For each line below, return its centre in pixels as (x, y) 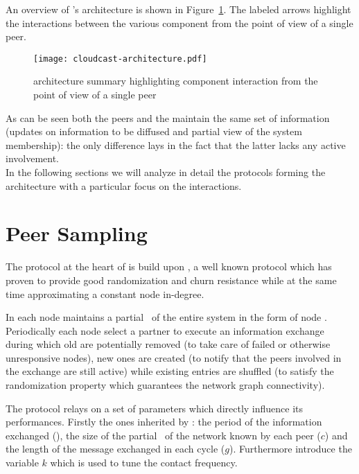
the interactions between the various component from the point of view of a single (179, 23)
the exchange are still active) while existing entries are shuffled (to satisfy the (170, 371)
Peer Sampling (77, 233)
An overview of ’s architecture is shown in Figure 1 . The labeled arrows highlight (178, 9)
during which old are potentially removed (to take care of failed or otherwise (168, 344)
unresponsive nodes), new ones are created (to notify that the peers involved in (174, 357)
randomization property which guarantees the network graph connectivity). (165, 385)
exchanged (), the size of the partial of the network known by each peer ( (163, 435)
